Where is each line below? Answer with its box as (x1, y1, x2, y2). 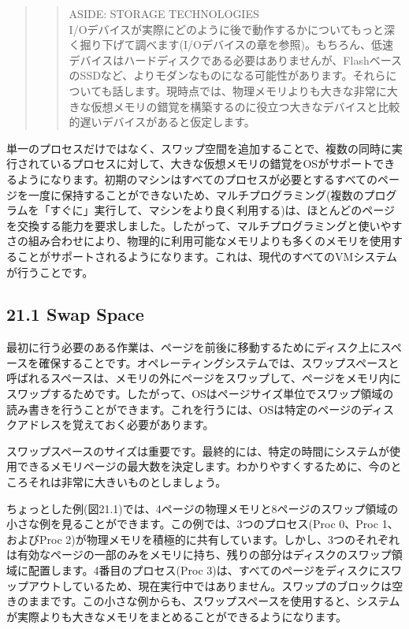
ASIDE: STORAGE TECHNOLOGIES (69, 6, 259, 21)
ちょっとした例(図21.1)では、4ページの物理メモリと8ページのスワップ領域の (6, 500, 399, 516)
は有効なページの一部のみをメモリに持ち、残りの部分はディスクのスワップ (6, 546, 392, 563)
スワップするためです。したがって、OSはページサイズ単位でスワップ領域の (6, 385, 394, 402)
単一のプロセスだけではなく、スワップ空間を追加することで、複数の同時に (6, 140, 392, 156)
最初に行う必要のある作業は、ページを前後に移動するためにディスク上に (6, 339, 381, 355)
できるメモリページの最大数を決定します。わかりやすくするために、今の (17, 458, 391, 475)
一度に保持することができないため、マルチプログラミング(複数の (28, 186, 364, 203)
